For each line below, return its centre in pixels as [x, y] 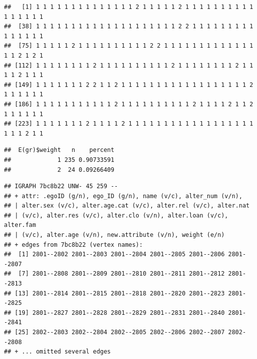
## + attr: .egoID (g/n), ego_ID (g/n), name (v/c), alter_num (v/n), [123, 196]
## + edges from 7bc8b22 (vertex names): [74, 245]
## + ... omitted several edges [57, 352]
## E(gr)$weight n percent [59, 150]
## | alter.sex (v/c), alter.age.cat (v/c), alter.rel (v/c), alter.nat [127, 206]
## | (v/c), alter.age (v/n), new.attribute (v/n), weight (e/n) [114, 235]
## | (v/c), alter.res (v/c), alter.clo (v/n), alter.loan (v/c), [116, 215]
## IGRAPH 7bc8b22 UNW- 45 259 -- [61, 186]
